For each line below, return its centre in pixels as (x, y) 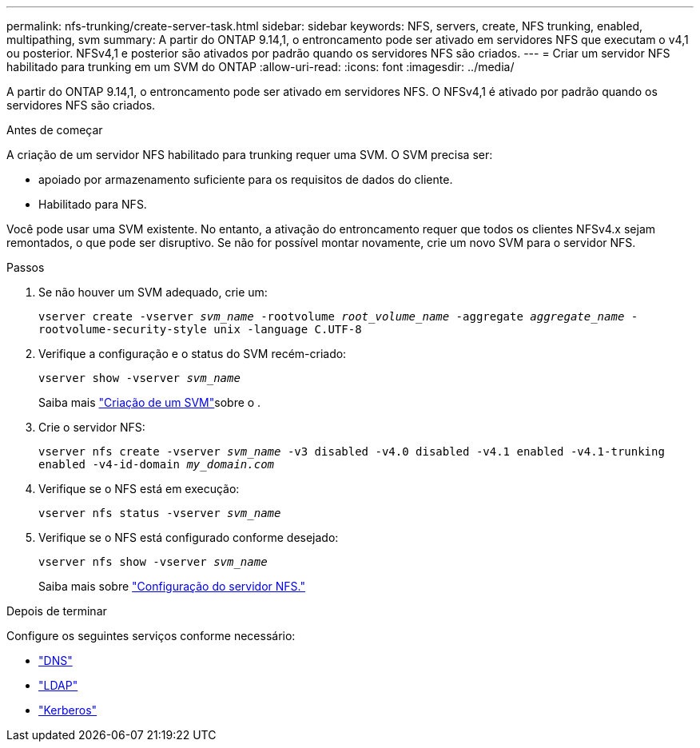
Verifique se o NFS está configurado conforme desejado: (189, 537)
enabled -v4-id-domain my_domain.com (157, 464)
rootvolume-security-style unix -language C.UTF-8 (200, 329)
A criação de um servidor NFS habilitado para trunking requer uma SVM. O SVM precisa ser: (250, 155)
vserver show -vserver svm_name (139, 378)
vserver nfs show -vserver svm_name (153, 562)
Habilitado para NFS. (93, 204)
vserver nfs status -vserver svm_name (160, 513)
